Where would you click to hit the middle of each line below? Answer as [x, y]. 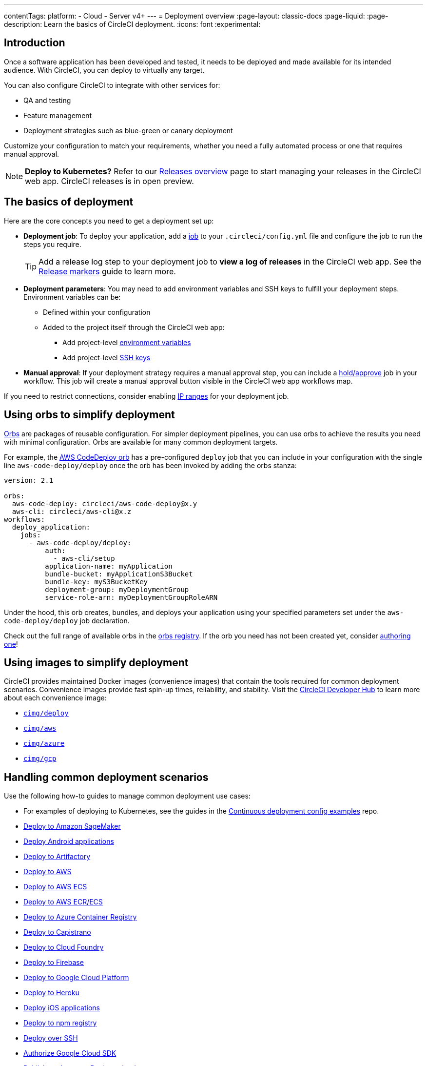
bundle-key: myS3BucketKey [97, 582]
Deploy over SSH [51, 1038]
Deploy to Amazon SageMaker [72, 826]
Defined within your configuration [97, 312]
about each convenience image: [55, 698]
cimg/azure [44, 744]
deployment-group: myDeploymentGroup [117, 589]
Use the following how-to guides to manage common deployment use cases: [127, 796]
